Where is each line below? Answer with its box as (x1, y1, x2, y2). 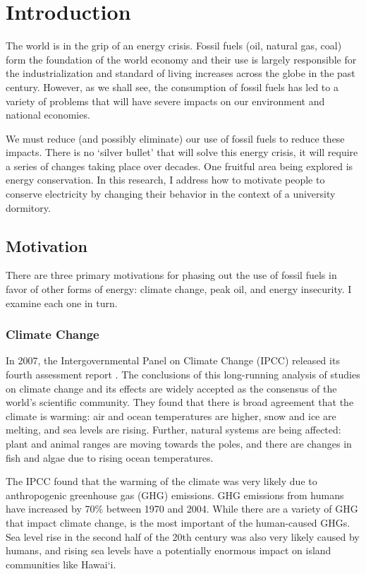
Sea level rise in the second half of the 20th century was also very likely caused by (6, 529, 360, 544)
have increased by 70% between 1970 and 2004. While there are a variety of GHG (6, 501, 358, 516)
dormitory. (6, 200, 51, 215)
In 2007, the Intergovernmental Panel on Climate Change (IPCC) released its (6, 353, 340, 368)
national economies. (6, 107, 90, 122)
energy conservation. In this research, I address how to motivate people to (6, 172, 325, 187)
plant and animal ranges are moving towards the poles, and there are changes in (6, 436, 352, 451)
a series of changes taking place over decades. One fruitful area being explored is (6, 158, 353, 173)
